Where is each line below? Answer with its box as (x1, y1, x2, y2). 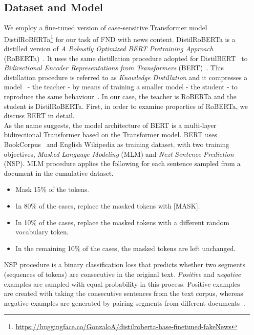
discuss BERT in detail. (4, 110, 75, 121)
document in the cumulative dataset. (4, 167, 114, 178)
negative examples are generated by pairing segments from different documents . (4, 297, 245, 308)
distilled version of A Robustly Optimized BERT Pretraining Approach (4, 43, 213, 54)
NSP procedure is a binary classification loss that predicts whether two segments (4, 259, 246, 270)
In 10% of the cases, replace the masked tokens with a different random (15, 217, 230, 227)
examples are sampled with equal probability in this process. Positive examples (4, 278, 240, 289)
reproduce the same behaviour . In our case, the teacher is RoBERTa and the (4, 91, 237, 102)
